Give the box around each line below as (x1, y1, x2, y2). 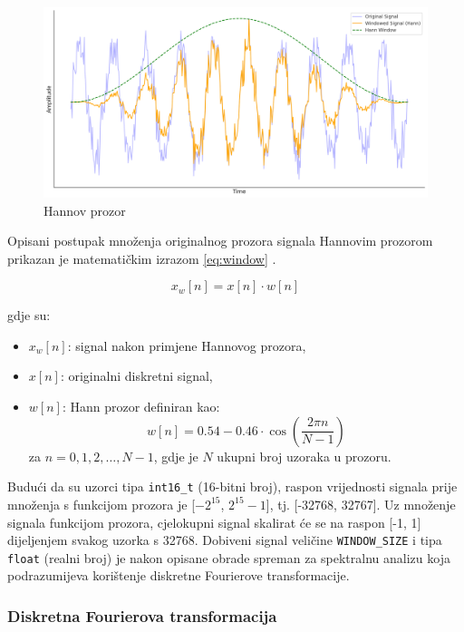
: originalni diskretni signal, (60, 366, 213, 385)
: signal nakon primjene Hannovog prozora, (67, 335, 306, 355)
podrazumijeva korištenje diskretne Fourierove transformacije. (7, 566, 350, 585)
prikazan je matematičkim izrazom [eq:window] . (7, 248, 276, 267)
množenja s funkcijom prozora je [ (7, 494, 196, 513)
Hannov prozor (43, 200, 126, 219)
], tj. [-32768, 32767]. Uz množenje (266, 494, 456, 513)
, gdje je (153, 446, 198, 465)
